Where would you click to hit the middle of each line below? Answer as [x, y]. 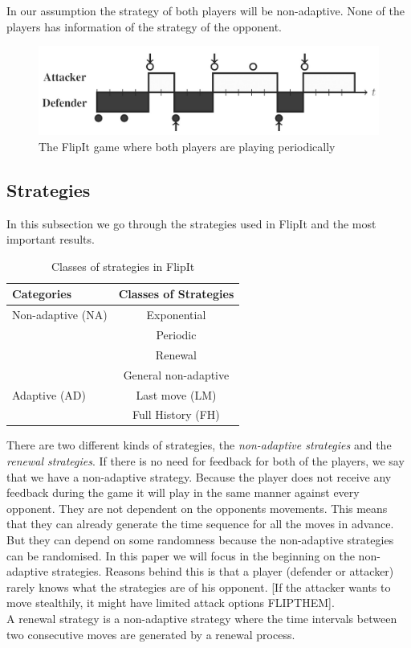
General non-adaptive [176, 374]
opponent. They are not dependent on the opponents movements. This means [197, 508]
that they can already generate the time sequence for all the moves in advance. [200, 524]
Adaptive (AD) [49, 394]
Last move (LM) [176, 394]
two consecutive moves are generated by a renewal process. [151, 634]
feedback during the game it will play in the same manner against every [183, 492]
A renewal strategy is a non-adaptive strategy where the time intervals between [202, 619]
